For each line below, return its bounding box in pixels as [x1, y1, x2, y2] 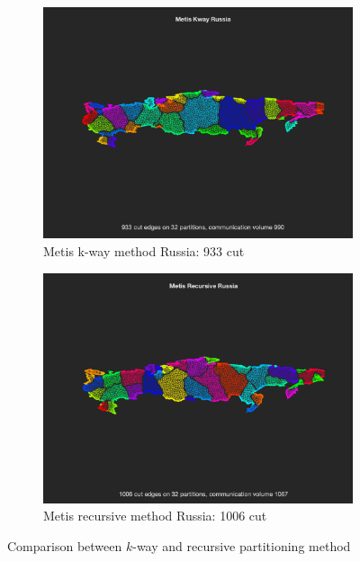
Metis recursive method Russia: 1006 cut [43, 506, 267, 525]
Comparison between [7, 536, 122, 555]
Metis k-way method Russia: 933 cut [43, 241, 245, 260]
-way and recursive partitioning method [132, 536, 351, 555]
